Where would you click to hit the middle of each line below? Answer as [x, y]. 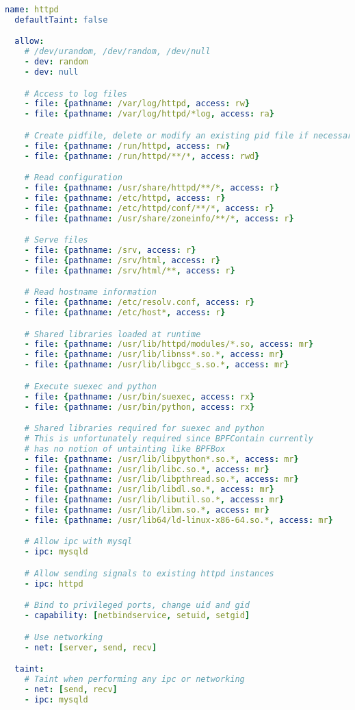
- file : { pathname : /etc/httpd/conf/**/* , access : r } [149, 208]
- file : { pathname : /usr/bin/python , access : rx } [140, 407]
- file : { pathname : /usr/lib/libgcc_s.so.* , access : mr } [157, 365]
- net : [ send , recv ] [71, 689]
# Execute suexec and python [90, 386]
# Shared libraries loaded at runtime [113, 334]
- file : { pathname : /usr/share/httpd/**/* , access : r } [152, 188]
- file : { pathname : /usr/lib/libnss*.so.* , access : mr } [154, 355]
